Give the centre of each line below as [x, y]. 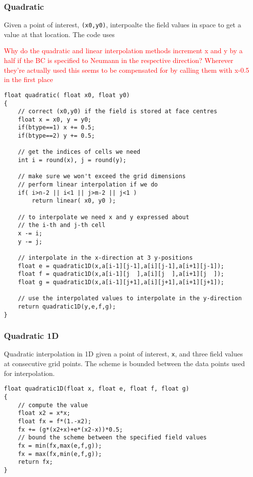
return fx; [35, 462]
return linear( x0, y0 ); [74, 201]
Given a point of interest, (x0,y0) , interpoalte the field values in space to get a [123, 25]
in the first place [29, 79]
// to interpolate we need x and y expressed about [104, 217]
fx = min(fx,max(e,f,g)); [60, 446]
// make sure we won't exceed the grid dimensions [102, 176]
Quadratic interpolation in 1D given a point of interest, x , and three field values [124, 354]
